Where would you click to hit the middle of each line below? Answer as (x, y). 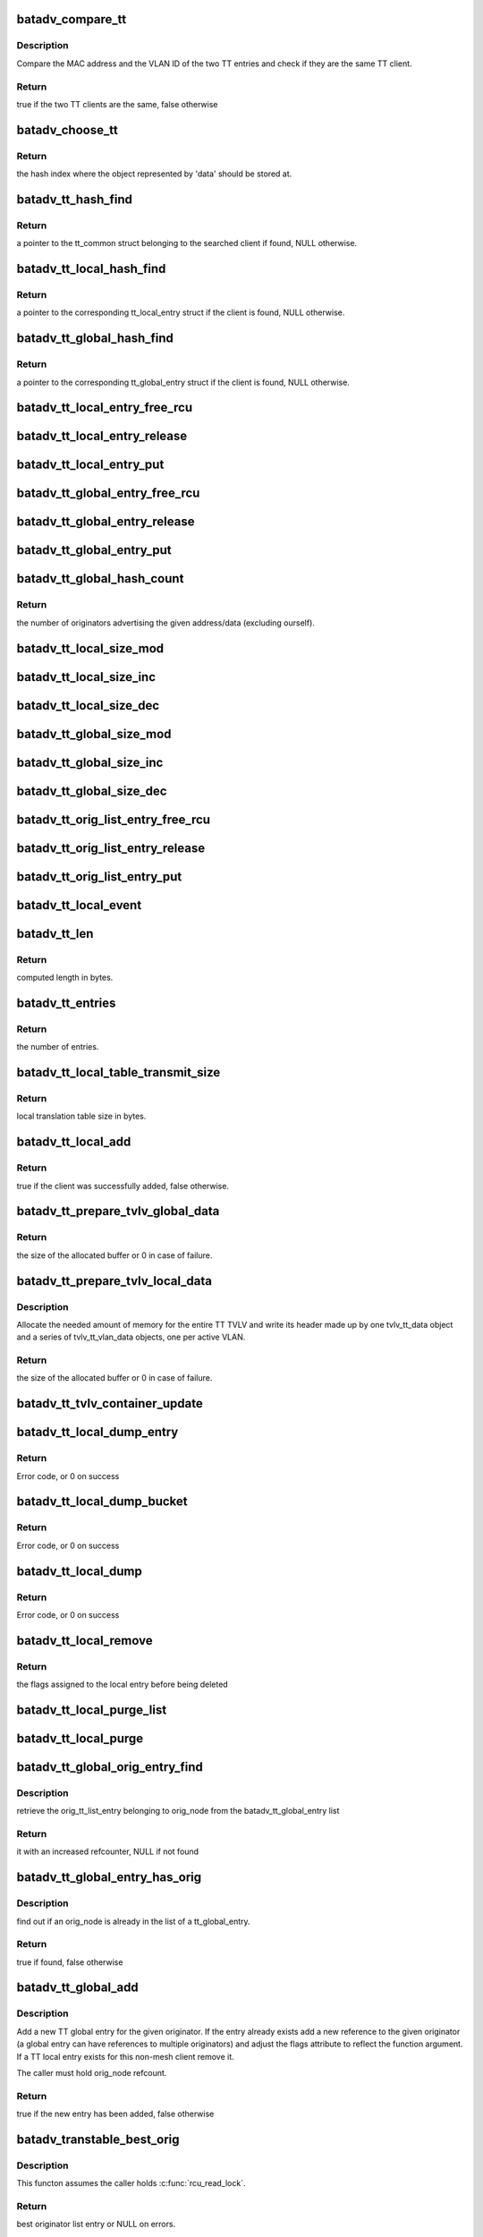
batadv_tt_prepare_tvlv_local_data (114, 1281)
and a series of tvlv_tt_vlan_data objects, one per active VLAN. (131, 1337)
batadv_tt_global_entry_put (94, 550)
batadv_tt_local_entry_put (90, 465)
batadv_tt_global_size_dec (92, 791)
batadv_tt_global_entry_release (106, 522)
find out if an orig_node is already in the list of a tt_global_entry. (133, 1921)
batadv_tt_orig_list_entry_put (99, 876)
